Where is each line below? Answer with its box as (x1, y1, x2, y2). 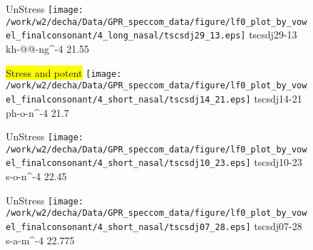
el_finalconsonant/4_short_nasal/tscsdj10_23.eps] (6, 158, 251, 169)
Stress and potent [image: (6, 65, 122, 80)
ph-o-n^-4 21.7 (6, 105, 69, 120)
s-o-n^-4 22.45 (6, 169, 67, 184)
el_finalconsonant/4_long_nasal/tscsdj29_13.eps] (6, 31, 246, 41)
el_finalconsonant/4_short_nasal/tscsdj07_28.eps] (6, 222, 251, 232)
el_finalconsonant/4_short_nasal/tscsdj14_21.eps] (6, 94, 251, 105)
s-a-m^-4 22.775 (6, 232, 75, 247)
